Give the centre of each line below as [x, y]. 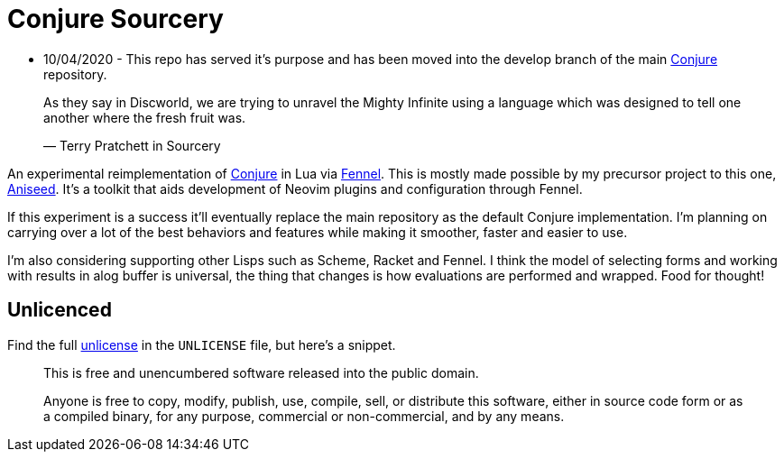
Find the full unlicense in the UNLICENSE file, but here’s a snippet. [202, 344]
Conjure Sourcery [115, 19]
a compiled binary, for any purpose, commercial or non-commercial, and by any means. [304, 416]
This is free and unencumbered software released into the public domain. [261, 372]
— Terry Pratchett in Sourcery [132, 145]
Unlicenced [60, 310]
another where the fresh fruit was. [145, 117]
